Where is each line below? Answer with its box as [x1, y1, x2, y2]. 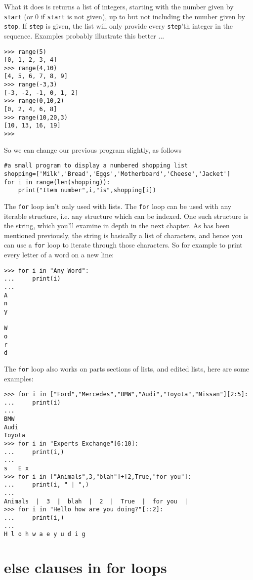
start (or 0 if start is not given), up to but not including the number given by [4, 11, 245, 21]
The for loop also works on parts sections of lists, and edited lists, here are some [4, 363, 250, 373]
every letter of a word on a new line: [4, 249, 114, 260]
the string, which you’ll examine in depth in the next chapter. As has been [4, 220, 230, 231]
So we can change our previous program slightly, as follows [4, 144, 182, 155]
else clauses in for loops [4, 557, 167, 578]
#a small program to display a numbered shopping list [4, 162, 188, 169]
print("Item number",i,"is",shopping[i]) [18, 187, 156, 194]
